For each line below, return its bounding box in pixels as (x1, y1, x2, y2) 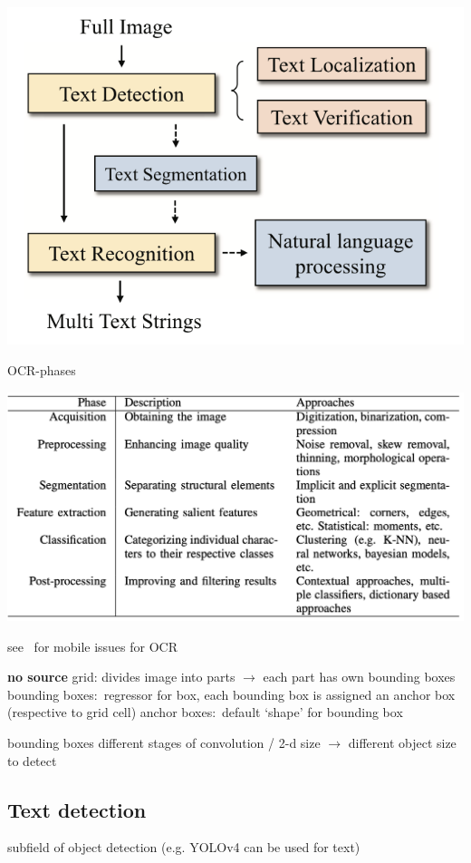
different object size (348, 732, 457, 751)
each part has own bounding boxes (263, 667, 456, 686)
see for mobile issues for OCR (7, 636, 178, 655)
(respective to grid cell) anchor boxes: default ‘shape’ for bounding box (7, 703, 403, 722)
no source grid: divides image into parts (7, 667, 235, 686)
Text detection (7, 795, 147, 823)
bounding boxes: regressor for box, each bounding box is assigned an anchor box (7, 684, 456, 703)
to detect (7, 751, 57, 770)
